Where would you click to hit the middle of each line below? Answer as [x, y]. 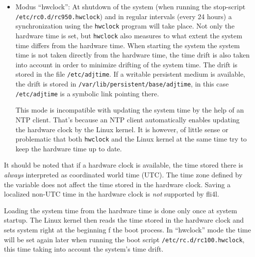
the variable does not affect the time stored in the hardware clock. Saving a [117, 184]
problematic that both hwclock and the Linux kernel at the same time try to [131, 139]
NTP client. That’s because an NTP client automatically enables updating [127, 119]
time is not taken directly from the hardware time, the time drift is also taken [132, 55]
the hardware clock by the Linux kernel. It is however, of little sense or [122, 129]
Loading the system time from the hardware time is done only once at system [121, 210]
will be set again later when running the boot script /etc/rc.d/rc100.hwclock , [124, 239]
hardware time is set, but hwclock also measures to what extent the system [129, 35]
